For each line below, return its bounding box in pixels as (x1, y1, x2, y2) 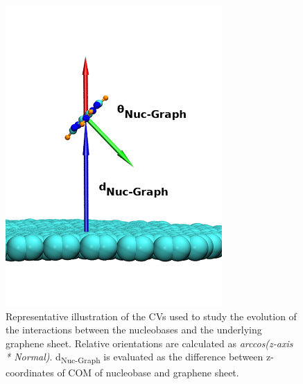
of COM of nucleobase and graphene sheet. (57, 365, 239, 379)
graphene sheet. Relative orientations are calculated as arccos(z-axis (6, 335, 293, 350)
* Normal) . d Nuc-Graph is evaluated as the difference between (6, 349, 263, 366)
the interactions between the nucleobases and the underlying (6, 322, 262, 337)
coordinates (6, 365, 54, 379)
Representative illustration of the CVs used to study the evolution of (6, 308, 297, 323)
